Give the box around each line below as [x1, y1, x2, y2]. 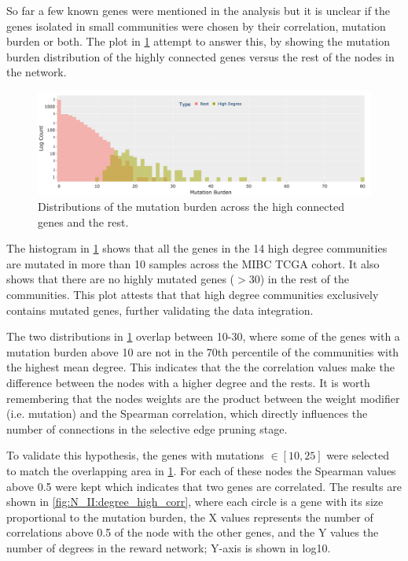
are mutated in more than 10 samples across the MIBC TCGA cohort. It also [6, 255, 380, 271]
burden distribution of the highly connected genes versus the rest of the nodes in [6, 48, 395, 65]
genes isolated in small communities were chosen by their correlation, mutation [6, 17, 386, 34]
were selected [326, 447, 389, 463]
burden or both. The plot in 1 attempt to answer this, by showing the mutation [6, 33, 391, 50]
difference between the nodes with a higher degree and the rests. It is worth [6, 375, 370, 390]
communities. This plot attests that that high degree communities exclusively [6, 286, 379, 303]
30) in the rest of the [248, 271, 349, 287]
